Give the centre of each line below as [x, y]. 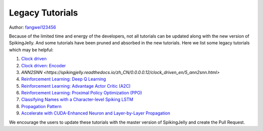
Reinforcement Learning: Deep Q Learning [64, 79]
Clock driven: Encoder [44, 65]
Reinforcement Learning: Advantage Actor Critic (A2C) [76, 86]
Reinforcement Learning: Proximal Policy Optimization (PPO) [82, 93]
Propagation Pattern [41, 106]
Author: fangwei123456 [32, 27]
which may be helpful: [31, 50]
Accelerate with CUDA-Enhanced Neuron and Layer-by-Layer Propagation [96, 113]
